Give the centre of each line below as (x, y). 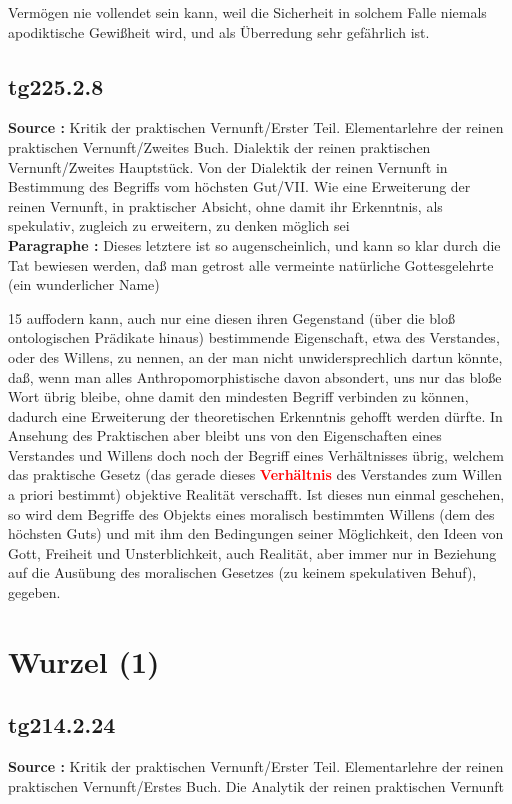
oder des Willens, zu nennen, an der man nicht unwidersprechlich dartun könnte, (255, 356)
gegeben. (34, 592)
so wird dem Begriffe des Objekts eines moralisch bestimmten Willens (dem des (251, 513)
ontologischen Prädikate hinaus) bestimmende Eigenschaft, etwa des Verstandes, (254, 337)
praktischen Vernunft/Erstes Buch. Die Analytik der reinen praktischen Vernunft (256, 785)
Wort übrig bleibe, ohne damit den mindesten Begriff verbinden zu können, (238, 396)
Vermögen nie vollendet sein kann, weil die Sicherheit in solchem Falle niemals (247, 12)
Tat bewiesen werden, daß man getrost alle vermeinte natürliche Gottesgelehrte (251, 264)
